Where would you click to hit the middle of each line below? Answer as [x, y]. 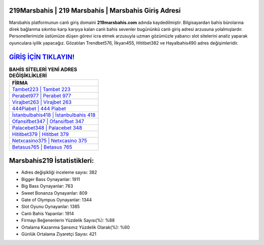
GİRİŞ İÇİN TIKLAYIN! [42, 57]
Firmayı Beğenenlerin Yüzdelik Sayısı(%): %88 [68, 221]
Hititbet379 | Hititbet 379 [40, 134]
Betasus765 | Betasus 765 [42, 147]
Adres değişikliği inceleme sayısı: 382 [59, 172]
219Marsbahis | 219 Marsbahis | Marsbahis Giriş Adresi [95, 11]
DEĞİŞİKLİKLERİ [28, 75]
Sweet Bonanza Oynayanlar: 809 [54, 193]
